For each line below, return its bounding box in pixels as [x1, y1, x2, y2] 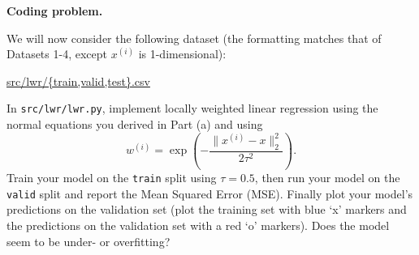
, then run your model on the [254, 169, 400, 186]
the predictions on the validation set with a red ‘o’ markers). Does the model [6, 217, 390, 234]
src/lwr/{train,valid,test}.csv [6, 72, 150, 89]
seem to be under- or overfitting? [6, 232, 171, 249]
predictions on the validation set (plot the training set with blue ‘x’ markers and [6, 201, 407, 218]
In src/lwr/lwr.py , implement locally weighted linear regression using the [6, 100, 378, 117]
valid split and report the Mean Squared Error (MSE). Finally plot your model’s [6, 185, 413, 202]
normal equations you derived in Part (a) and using [6, 116, 263, 133]
